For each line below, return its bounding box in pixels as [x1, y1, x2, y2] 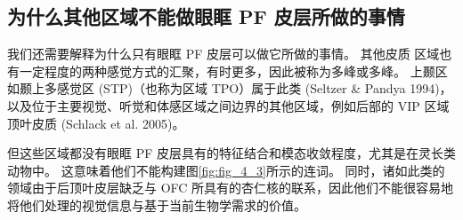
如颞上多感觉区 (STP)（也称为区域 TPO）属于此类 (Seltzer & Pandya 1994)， [7, 79, 452, 98]
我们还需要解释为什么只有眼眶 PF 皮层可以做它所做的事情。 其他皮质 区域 [7, 44, 440, 63]
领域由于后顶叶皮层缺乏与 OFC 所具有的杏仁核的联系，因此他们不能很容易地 [7, 178, 454, 197]
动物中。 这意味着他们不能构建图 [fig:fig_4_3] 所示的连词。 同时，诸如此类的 [7, 161, 445, 179]
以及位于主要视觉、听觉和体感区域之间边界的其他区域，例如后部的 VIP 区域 [7, 96, 450, 114]
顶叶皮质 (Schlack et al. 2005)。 [7, 114, 185, 132]
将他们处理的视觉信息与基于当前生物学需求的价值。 [7, 195, 306, 214]
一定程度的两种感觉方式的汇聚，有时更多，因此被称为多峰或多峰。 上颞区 [19, 61, 448, 80]
